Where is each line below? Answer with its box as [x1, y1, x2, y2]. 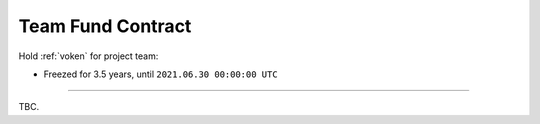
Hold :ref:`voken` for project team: [18, 50, 159, 62]
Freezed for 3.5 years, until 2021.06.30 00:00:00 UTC [43, 68, 279, 80]
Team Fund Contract [18, 15, 192, 37]
